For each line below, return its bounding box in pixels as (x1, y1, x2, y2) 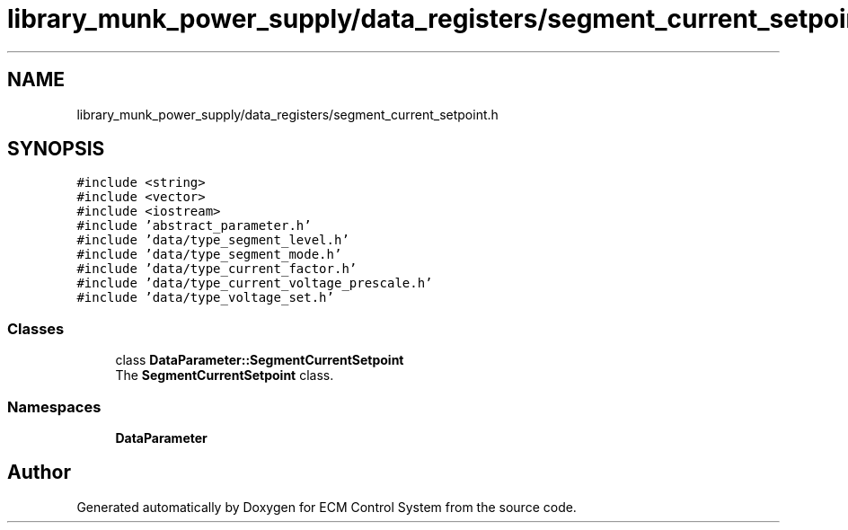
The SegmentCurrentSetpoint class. (115, 367, 334, 384)
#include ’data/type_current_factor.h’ (76, 261, 358, 277)
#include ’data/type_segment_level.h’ (76, 233, 349, 248)
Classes (7, 319, 65, 338)
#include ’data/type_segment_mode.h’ (76, 247, 342, 262)
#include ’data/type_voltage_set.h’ (76, 290, 334, 305)
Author (7, 461, 71, 484)
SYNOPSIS (7, 137, 105, 161)
